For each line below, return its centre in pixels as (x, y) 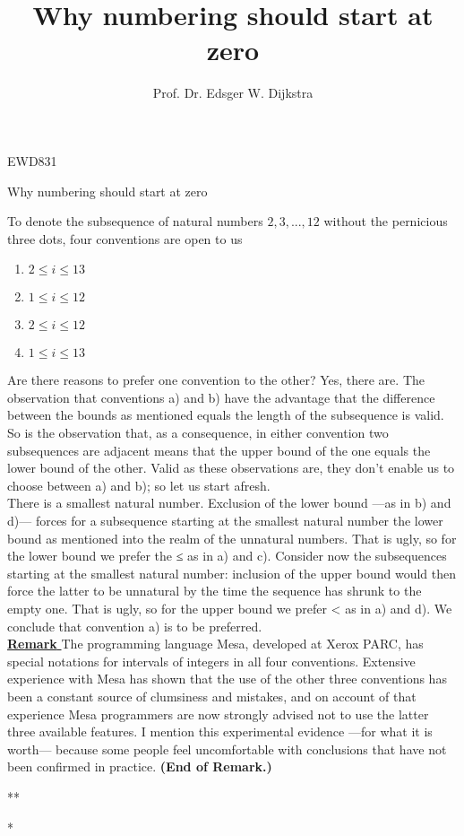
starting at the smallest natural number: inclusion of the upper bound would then (232, 573)
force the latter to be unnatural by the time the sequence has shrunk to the (215, 591)
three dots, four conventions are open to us (125, 238)
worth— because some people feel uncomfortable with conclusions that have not (227, 749)
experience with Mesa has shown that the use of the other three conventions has (227, 679)
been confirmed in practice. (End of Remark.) (140, 766)
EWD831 (32, 160)
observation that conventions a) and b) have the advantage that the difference (221, 397)
